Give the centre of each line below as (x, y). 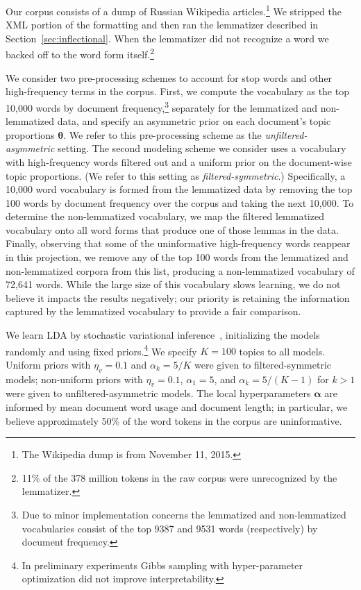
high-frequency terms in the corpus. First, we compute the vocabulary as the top (177, 91)
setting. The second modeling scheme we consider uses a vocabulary (202, 148)
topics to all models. (282, 351)
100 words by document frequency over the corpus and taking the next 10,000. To (180, 202)
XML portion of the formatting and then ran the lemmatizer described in (162, 25)
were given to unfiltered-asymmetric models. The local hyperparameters (158, 393)
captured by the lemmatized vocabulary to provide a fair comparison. (153, 311)
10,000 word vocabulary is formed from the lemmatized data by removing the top (179, 189)
